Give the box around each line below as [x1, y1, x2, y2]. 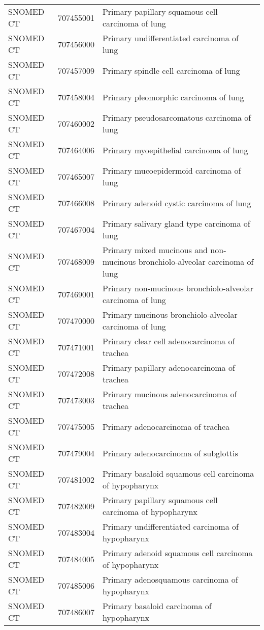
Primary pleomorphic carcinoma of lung [102, 91, 244, 103]
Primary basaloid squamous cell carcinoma [102, 468, 254, 479]
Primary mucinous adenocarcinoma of [102, 388, 237, 400]
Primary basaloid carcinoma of [102, 600, 212, 612]
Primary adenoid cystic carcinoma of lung [102, 197, 251, 209]
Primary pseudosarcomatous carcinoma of [102, 112, 251, 123]
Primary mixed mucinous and [102, 244, 208, 256]
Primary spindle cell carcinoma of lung [102, 64, 240, 76]
